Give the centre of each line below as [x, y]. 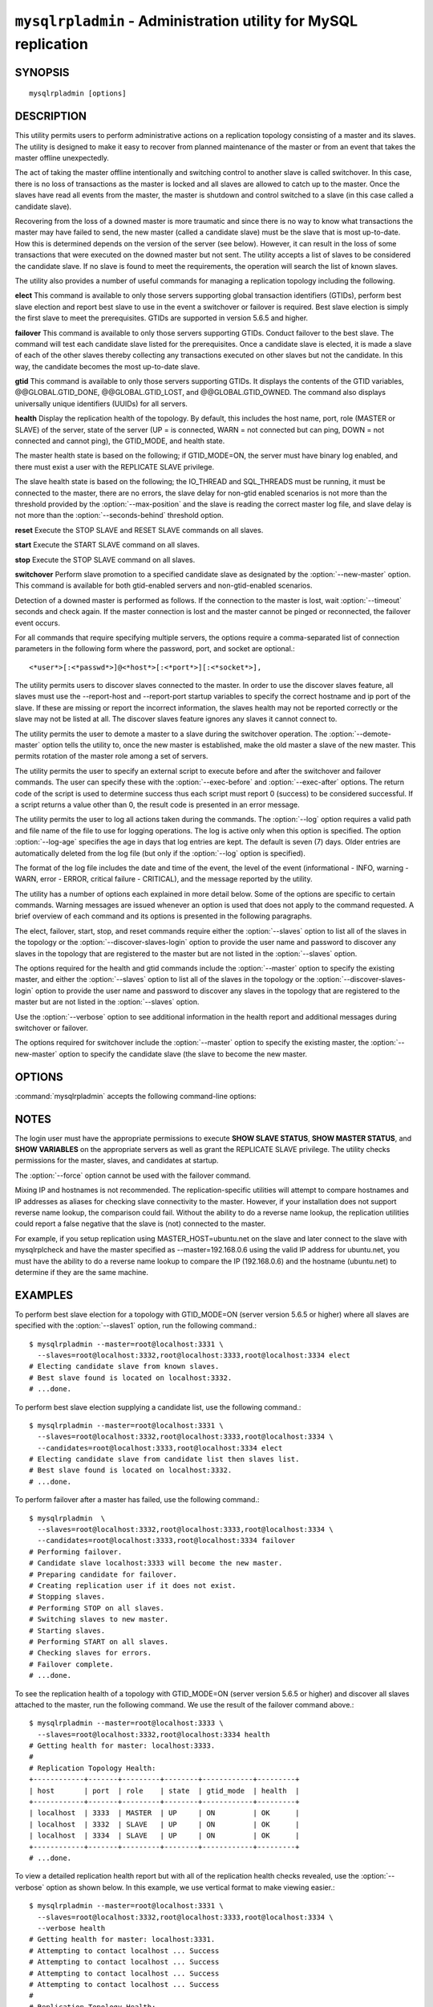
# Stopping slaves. [67, 1597]
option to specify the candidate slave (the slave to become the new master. [183, 1054]
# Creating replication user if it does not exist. [133, 1586]
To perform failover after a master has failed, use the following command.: [137, 1500]
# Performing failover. [76, 1552]
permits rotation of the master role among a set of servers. [111, 756]
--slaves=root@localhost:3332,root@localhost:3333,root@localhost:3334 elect [194, 1355]
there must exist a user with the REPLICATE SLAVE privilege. [115, 466]
